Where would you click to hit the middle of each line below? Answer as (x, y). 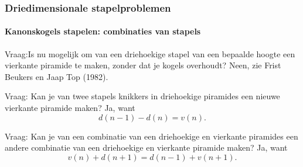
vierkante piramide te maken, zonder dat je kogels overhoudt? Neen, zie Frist (143, 65)
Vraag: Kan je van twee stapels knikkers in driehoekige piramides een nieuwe (142, 96)
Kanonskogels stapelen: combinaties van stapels (103, 31)
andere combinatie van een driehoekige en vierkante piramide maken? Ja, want (146, 147)
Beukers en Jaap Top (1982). (57, 76)
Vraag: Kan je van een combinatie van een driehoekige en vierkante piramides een (151, 136)
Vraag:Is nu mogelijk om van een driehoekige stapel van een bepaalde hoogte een (150, 53)
